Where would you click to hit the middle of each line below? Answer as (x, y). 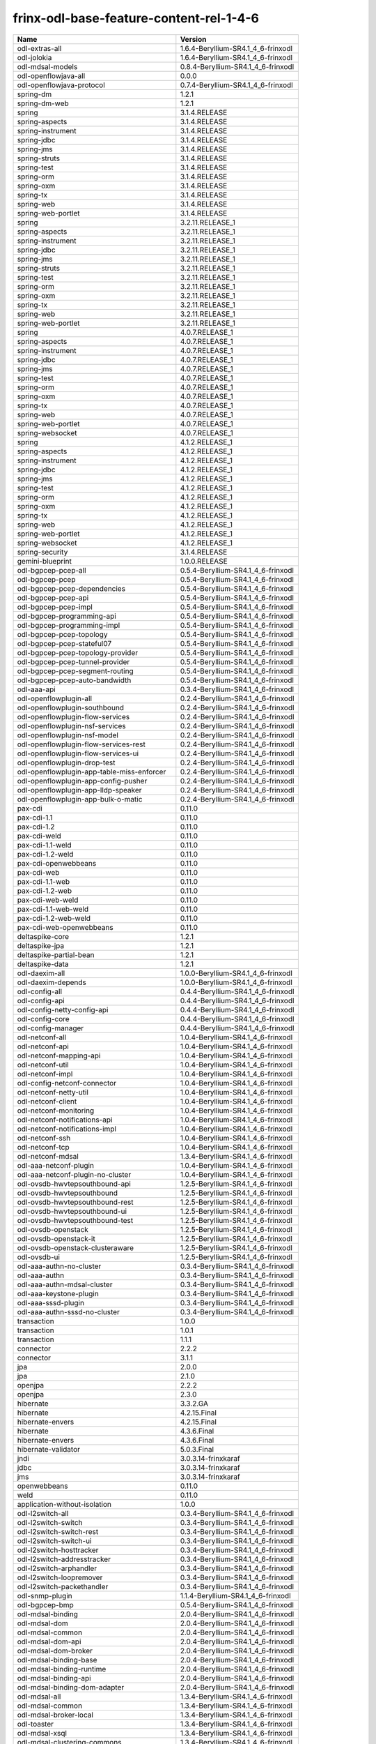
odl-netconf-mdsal (48, 1156)
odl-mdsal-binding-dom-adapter (71, 1687)
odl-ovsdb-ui (39, 1257)
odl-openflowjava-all (51, 75)
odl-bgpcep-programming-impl (69, 625)
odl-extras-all (39, 48)
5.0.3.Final (197, 1449)
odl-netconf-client (47, 1101)
